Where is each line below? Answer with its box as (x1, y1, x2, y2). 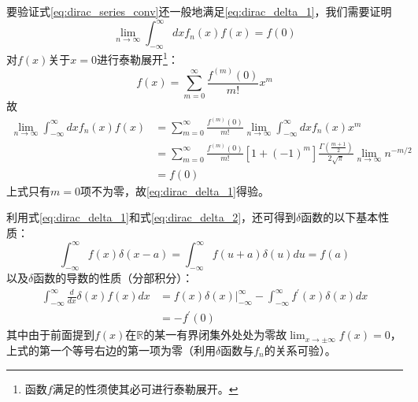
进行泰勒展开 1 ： (97, 48, 179, 67)
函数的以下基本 (301, 209, 379, 225)
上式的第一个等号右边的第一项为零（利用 (6, 341, 216, 358)
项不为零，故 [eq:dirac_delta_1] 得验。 (80, 182, 269, 199)
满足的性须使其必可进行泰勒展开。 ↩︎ (52, 380, 239, 396)
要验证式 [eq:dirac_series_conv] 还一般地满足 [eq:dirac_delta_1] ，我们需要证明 (6, 3, 392, 19)
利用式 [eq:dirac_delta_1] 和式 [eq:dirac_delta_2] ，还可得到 (6, 209, 297, 225)
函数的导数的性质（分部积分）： (33, 269, 194, 285)
